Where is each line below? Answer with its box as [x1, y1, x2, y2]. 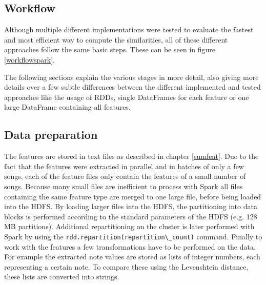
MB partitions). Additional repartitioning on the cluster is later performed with [4, 221, 255, 232]
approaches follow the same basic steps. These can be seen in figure [4, 44, 215, 55]
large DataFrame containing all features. [4, 101, 131, 112]
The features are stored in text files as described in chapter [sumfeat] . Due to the [4, 151, 259, 161]
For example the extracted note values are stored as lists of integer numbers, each [4, 251, 260, 262]
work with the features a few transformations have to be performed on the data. [4, 241, 256, 252]
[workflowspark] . [4, 54, 55, 65]
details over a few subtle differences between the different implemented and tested [4, 82, 261, 92]
